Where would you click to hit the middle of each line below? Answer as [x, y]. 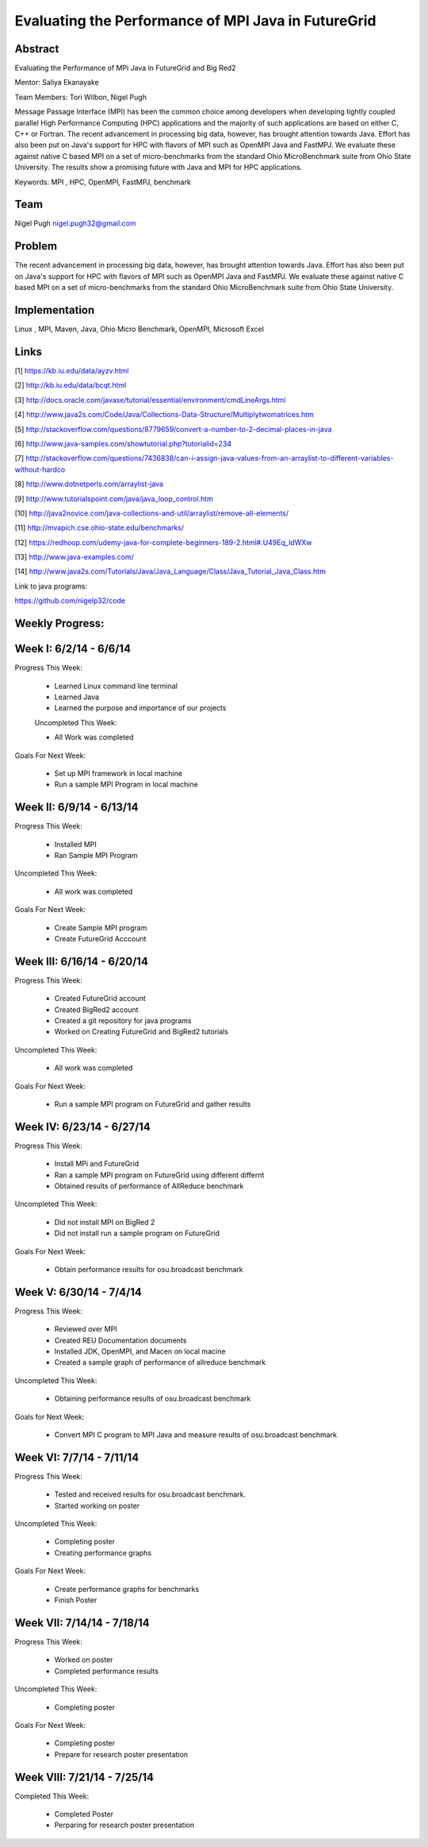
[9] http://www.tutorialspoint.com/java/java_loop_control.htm [114, 498]
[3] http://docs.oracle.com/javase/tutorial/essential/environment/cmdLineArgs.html [150, 400]
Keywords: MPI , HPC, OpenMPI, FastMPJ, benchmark [103, 182]
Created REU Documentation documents [120, 1340]
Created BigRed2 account [96, 1010]
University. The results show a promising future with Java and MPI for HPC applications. [159, 168]
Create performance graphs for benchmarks [127, 1589]
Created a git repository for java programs [123, 1020]
